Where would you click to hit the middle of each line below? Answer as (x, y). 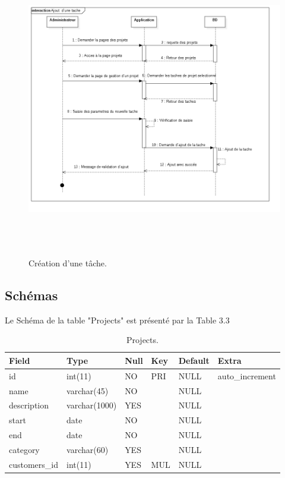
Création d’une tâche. (68, 262)
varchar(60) (88, 449)
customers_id (34, 464)
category (24, 449)
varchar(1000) (92, 405)
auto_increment (247, 375)
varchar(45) (88, 390)
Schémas (31, 295)
